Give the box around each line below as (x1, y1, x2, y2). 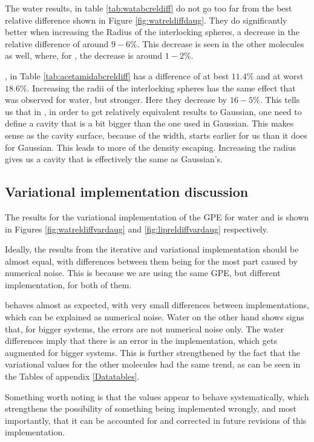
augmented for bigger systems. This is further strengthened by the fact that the (5, 346, 300, 358)
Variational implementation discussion (5, 182, 249, 201)
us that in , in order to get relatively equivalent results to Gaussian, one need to (5, 105, 302, 117)
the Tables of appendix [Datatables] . (5, 370, 140, 383)
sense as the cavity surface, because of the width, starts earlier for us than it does (5, 128, 307, 141)
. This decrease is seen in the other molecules (137, 37, 304, 50)
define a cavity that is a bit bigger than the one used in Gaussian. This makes (5, 117, 294, 130)
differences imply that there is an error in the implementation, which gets (5, 334, 277, 347)
